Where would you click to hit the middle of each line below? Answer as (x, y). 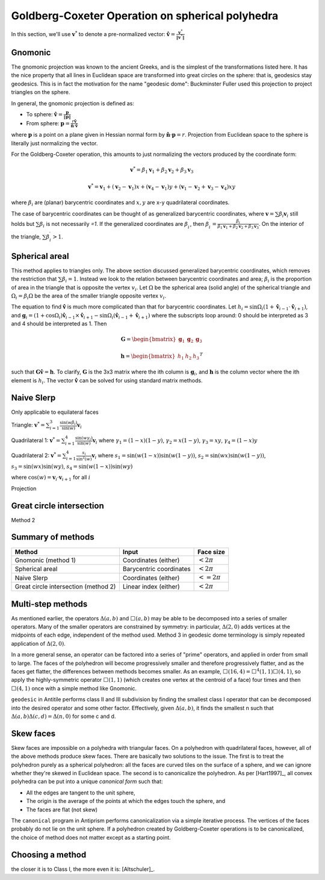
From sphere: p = (48, 123)
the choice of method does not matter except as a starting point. (91, 837)
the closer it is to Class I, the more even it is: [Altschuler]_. (83, 869)
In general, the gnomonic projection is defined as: (73, 103)
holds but (23, 223)
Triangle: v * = (28, 424)
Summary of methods (53, 537)
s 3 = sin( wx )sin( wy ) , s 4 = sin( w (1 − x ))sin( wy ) (72, 467)
